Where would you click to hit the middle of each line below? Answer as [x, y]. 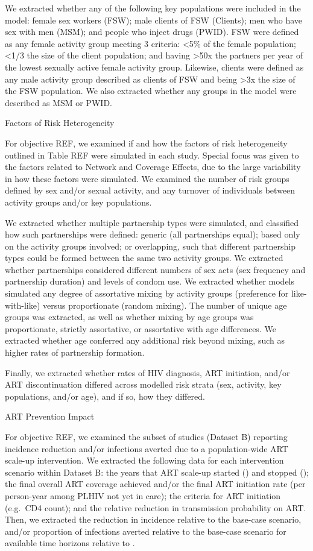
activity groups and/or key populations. [78, 202]
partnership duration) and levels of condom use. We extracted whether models [150, 281]
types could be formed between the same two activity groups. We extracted [144, 258]
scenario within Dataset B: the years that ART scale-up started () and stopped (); [157, 472]
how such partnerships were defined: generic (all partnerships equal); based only [153, 234]
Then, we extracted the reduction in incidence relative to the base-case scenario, [153, 519]
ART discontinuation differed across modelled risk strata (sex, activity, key [143, 384]
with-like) [23, 305]
